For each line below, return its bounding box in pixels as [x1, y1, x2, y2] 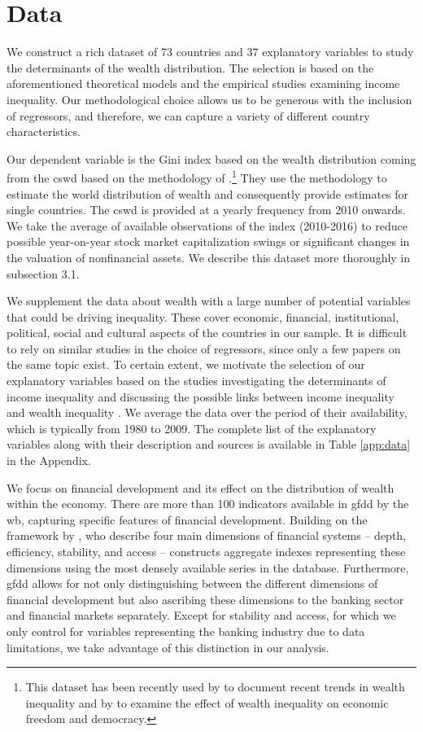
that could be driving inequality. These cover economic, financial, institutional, [7, 308, 399, 325]
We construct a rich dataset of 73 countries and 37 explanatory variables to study [7, 43, 414, 60]
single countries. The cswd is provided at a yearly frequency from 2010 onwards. [7, 201, 406, 218]
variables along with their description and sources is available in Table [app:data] [7, 436, 411, 453]
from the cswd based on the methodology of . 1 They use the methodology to [7, 167, 387, 186]
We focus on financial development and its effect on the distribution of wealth [7, 479, 395, 496]
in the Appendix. [7, 452, 91, 469]
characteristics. [7, 123, 81, 140]
